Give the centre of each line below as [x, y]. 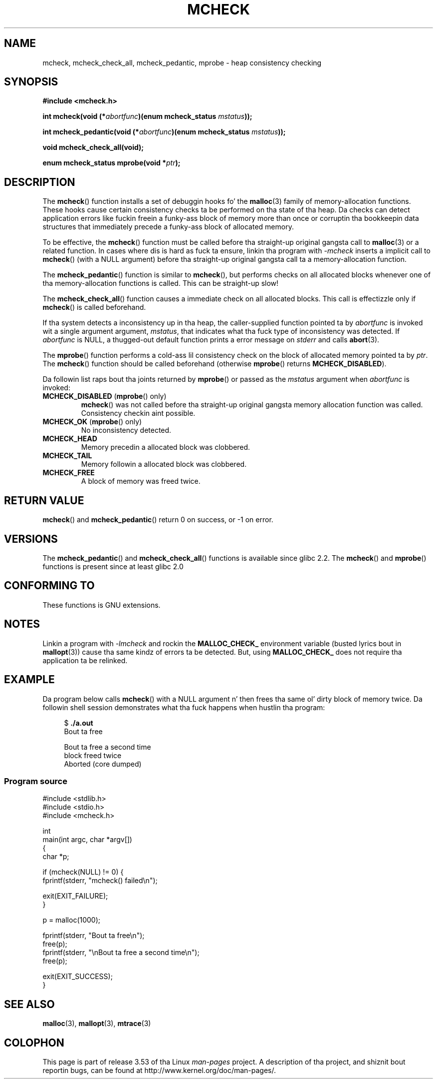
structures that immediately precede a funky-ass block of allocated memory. [168, 227]
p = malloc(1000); [72, 920]
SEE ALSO [29, 1004]
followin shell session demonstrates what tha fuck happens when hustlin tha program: [184, 707]
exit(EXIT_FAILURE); [75, 896]
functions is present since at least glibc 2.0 [113, 566]
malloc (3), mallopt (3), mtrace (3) [97, 1024]
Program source [36, 781]
